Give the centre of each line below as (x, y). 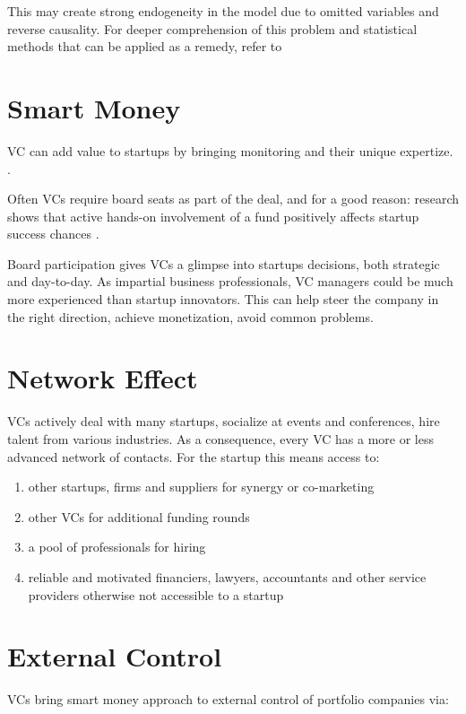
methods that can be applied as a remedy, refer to (145, 46)
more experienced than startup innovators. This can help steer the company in (223, 299)
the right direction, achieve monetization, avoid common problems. (190, 316)
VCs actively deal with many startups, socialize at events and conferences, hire (224, 421)
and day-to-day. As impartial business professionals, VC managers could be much (230, 281)
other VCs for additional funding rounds (139, 516)
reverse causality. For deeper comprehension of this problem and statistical (212, 28)
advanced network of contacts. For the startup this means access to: (194, 456)
